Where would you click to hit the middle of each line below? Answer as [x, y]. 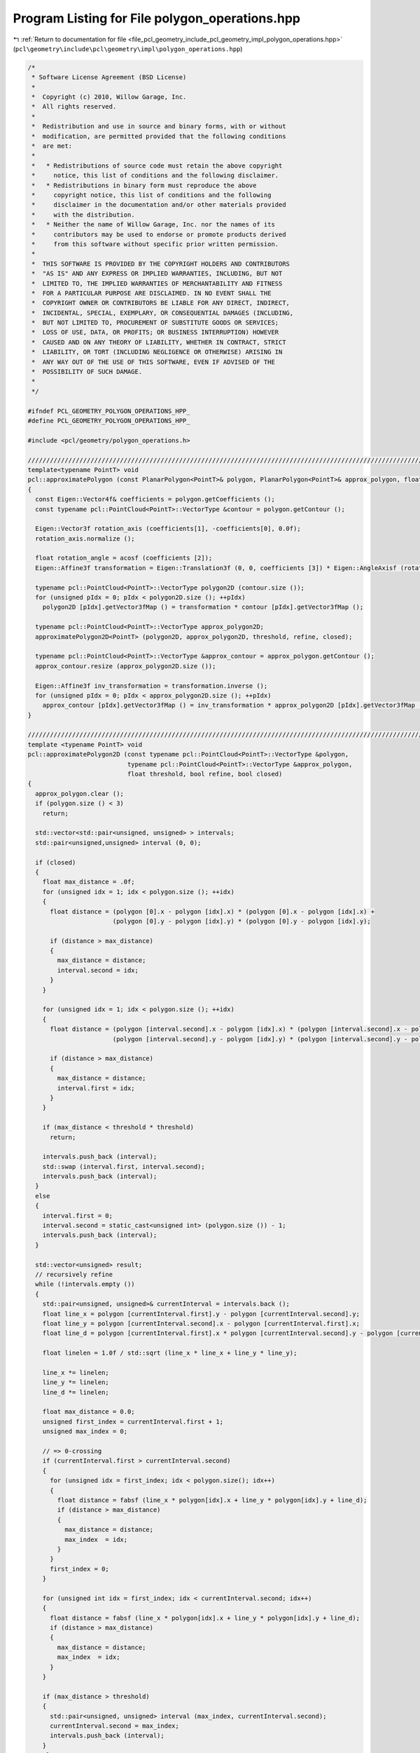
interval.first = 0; [78, 1216]
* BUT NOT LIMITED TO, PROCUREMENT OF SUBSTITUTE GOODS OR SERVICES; [155, 323]
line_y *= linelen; [76, 1382]
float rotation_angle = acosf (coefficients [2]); [124, 558]
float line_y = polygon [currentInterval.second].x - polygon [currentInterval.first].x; [201, 1323]
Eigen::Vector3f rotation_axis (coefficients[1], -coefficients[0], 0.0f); [168, 529]
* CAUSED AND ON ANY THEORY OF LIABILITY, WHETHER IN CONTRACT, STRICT [159, 342]
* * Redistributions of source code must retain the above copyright [157, 165]
